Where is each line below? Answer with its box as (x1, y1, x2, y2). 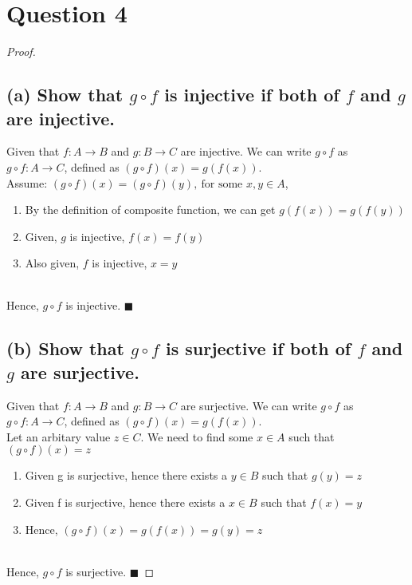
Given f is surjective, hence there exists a (25, 494, 226, 511)
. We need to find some (140, 428, 253, 445)
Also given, (25, 255, 80, 271)
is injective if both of (164, 82, 339, 107)
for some (201, 178, 243, 190)
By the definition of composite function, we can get (25, 201, 276, 218)
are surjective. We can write (180, 397, 317, 413)
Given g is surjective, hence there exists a (25, 467, 228, 484)
